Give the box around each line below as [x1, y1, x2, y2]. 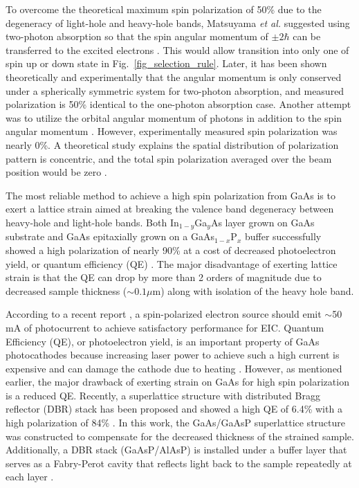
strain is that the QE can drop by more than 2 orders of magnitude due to [6, 270, 322, 284]
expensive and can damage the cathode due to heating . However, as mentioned [6, 361, 342, 375]
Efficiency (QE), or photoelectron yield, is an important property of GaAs [6, 334, 320, 348]
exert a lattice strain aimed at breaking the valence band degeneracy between [6, 201, 334, 216]
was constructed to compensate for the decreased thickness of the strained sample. [6, 428, 354, 443]
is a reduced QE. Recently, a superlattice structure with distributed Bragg [6, 388, 320, 402]
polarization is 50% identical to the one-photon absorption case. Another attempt [6, 97, 351, 111]
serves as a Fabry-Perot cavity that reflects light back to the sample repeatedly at [6, 455, 352, 470]
